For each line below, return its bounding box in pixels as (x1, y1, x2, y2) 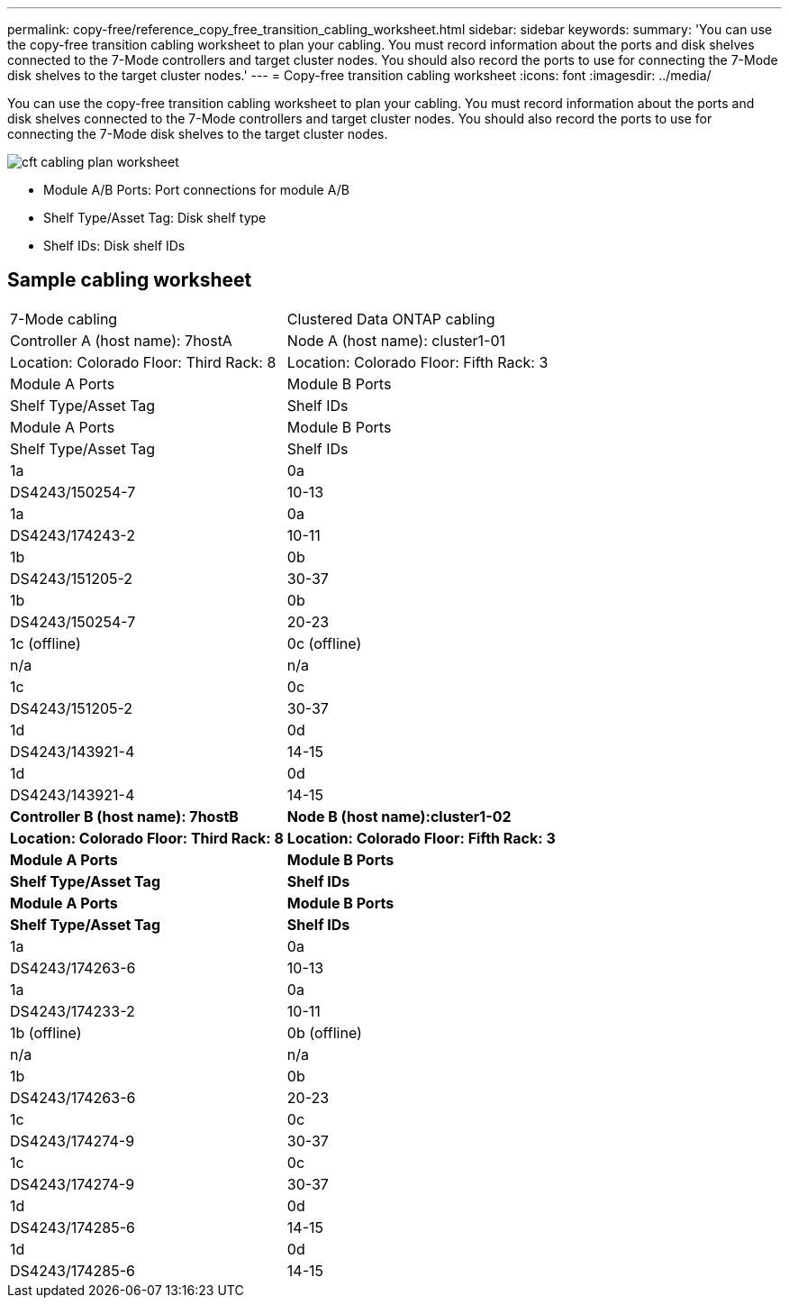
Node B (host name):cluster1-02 (286, 807, 512, 826)
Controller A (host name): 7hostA (10, 331, 232, 350)
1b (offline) (10, 1023, 82, 1042)
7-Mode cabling (10, 309, 118, 328)
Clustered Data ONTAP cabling (286, 309, 495, 328)
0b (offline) (286, 1023, 362, 1042)
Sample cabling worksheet (7, 269, 252, 292)
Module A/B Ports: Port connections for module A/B (43, 182, 349, 197)
